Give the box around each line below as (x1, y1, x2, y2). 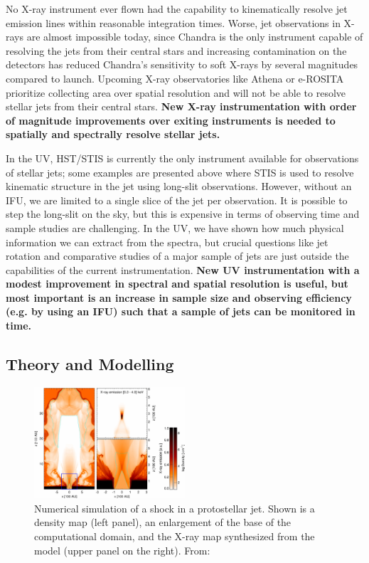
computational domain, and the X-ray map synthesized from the (34, 528, 315, 543)
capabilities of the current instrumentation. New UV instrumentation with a (6, 262, 360, 277)
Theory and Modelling (6, 353, 174, 375)
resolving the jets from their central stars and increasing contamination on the (6, 43, 347, 58)
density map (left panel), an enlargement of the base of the (34, 515, 292, 530)
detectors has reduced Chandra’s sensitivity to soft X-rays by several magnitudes (6, 57, 358, 72)
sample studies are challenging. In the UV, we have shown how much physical (6, 220, 344, 235)
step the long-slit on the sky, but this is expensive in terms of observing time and (6, 206, 360, 221)
